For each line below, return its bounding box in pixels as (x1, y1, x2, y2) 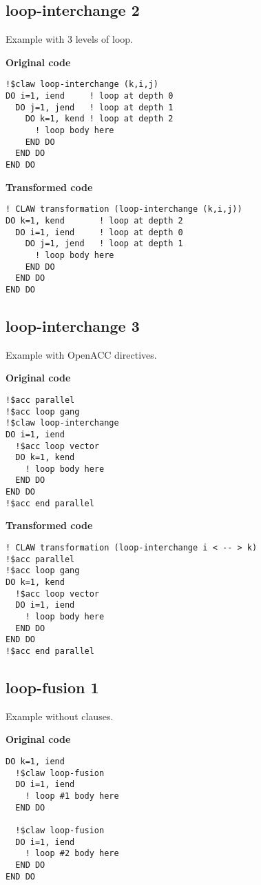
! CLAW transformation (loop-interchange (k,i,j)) (6, 204, 242, 215)
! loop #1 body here (25, 790, 119, 801)
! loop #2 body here (25, 848, 119, 859)
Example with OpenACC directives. (6, 347, 157, 361)
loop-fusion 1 (6, 676, 99, 697)
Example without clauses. (6, 708, 114, 723)
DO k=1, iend (6, 756, 65, 766)
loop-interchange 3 (6, 315, 140, 336)
